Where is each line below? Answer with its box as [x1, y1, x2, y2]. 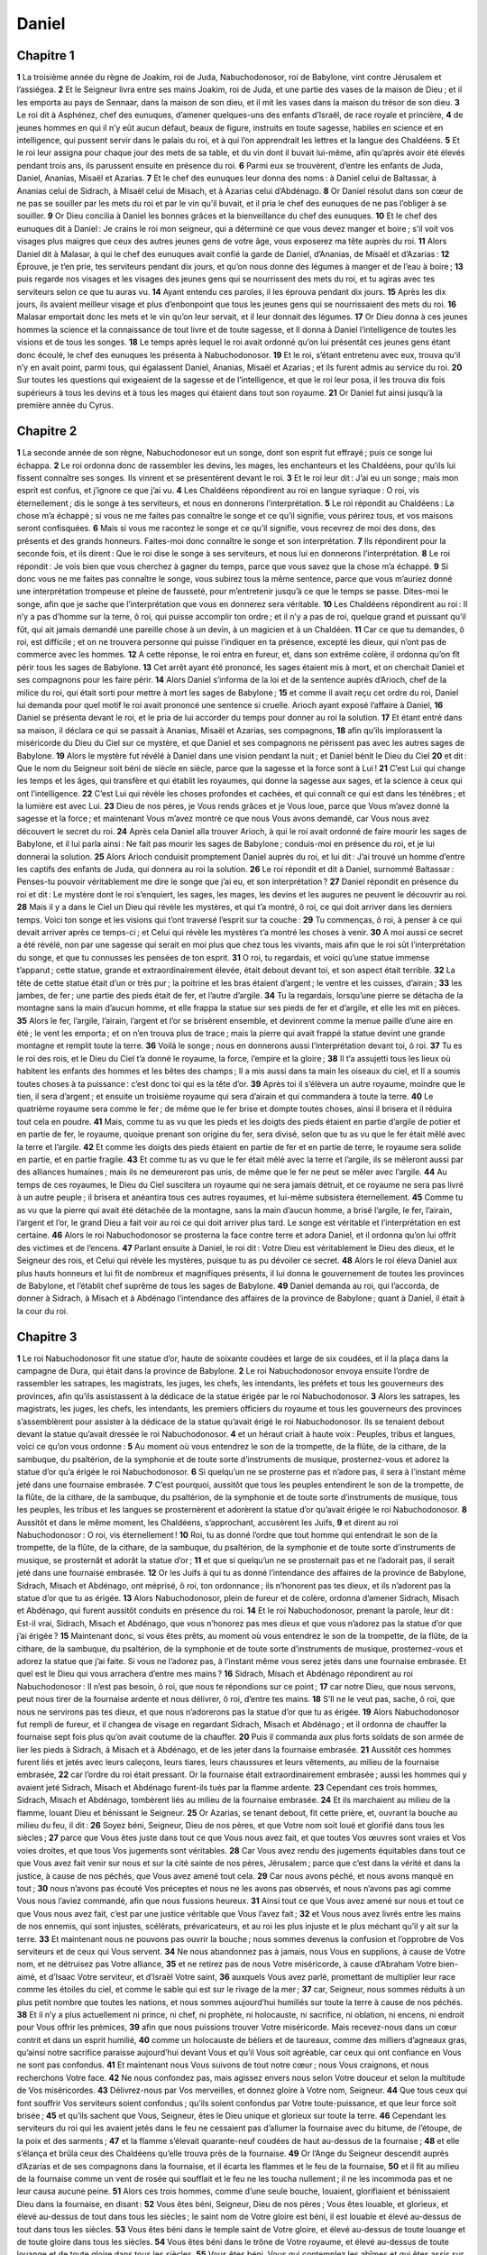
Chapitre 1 [16, 48, 75, 63]
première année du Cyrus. [16, 400, 115, 410]
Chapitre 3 [16, 1329, 78, 1344]
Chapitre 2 [16, 424, 78, 439]
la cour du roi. [16, 1305, 69, 1316]
